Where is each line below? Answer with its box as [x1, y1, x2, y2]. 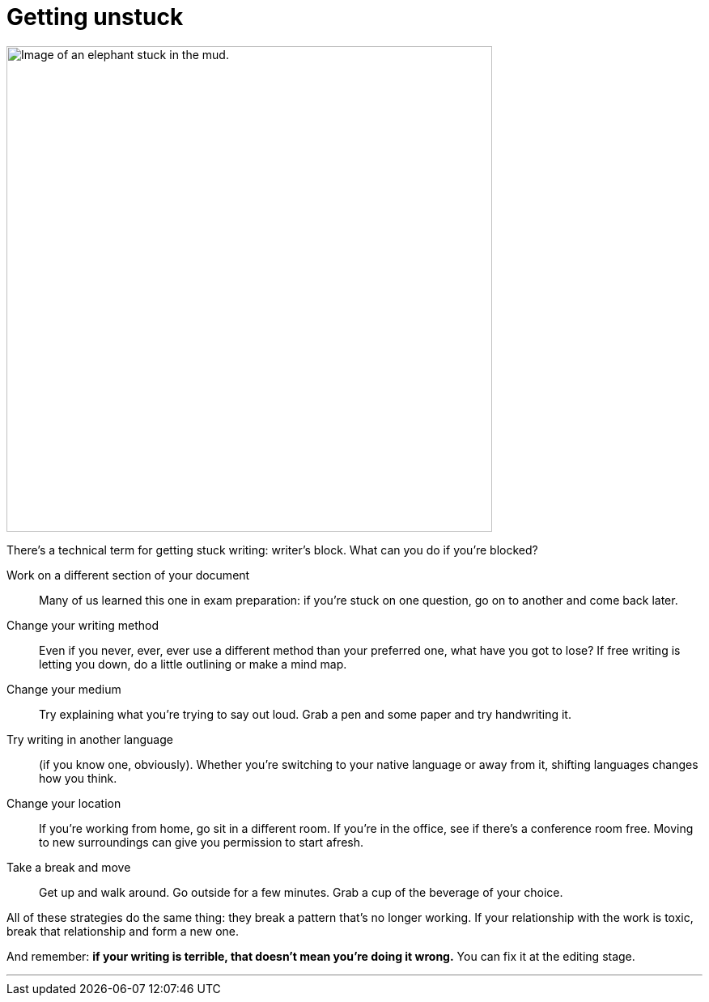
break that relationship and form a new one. [6, 923, 240, 938]
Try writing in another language [6, 732, 173, 746]
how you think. [39, 771, 117, 785]
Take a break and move [6, 860, 131, 874]
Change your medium [6, 681, 121, 696]
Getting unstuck [6, 3, 184, 31]
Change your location [6, 796, 121, 810]
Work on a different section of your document [6, 567, 250, 582]
